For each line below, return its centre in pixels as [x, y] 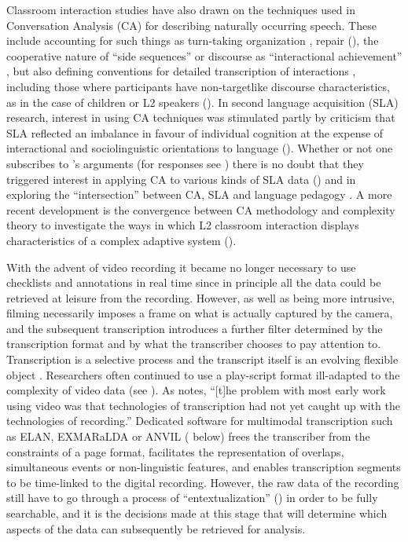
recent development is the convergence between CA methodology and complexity [201, 209]
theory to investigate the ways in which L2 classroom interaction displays [183, 225]
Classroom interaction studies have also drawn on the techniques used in [181, 9]
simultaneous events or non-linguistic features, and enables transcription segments [204, 467]
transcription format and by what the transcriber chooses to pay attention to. [194, 344]
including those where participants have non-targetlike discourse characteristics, [198, 86]
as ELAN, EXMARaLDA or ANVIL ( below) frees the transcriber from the [188, 436]
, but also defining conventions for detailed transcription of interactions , [181, 71]
